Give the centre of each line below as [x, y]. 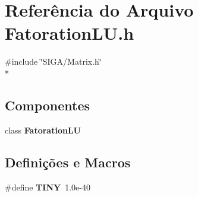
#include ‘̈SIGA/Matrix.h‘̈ [53, 61]
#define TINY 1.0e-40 [48, 187]
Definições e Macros [68, 162]
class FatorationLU [43, 130]
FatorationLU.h [70, 33]
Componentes [48, 105]
